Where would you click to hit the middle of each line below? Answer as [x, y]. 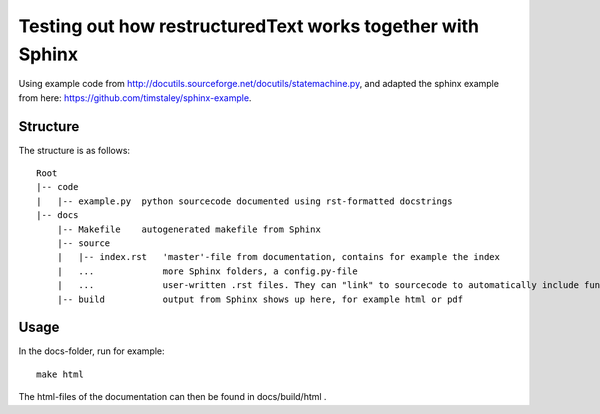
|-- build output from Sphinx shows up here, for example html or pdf [260, 299]
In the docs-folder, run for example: [91, 351]
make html [60, 374]
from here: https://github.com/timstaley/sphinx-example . [135, 97]
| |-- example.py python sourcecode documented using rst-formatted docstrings [244, 201]
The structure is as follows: [74, 150]
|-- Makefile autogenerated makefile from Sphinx [189, 229]
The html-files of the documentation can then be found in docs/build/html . [172, 397]
